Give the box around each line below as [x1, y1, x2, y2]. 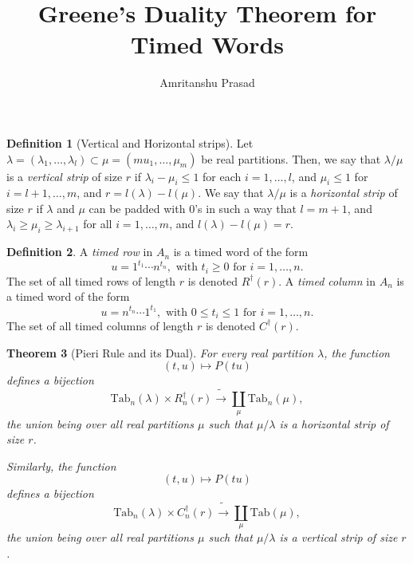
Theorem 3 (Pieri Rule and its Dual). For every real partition [6, 344, 314, 361]
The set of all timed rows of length [6, 272, 176, 289]
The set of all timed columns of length [6, 317, 194, 333]
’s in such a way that [195, 199, 297, 216]
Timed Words [130, 28, 285, 61]
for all [83, 215, 112, 232]
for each [203, 168, 242, 184]
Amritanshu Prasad [159, 74, 255, 91]
